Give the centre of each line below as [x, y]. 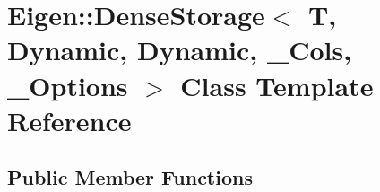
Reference [69, 120]
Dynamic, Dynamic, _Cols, [180, 50]
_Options [68, 85]
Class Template [277, 85]
